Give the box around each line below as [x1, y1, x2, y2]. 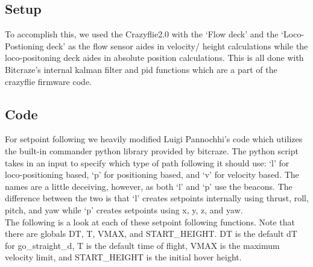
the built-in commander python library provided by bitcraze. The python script [5, 144, 299, 157]
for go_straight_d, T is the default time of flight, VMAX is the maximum [5, 239, 280, 251]
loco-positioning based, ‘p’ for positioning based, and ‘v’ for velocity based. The [5, 168, 299, 181]
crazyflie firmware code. [5, 75, 92, 87]
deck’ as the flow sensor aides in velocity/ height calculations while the [46, 39, 308, 52]
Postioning [5, 39, 44, 52]
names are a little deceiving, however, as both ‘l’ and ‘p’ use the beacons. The [5, 180, 292, 192]
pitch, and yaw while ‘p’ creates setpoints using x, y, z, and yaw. [5, 203, 243, 216]
